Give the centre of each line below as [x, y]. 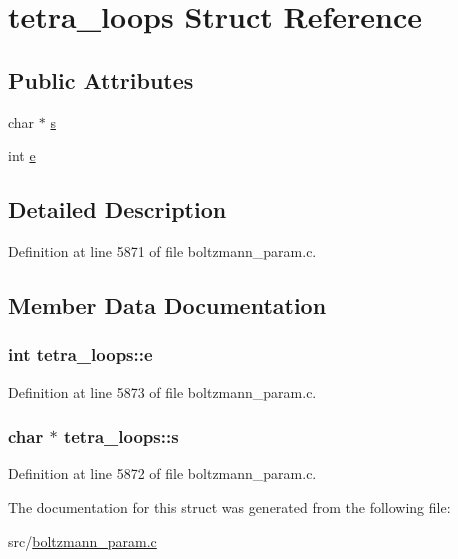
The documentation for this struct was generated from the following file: [229, 506]
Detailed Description [117, 209]
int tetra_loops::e [80, 354]
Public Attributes [101, 79]
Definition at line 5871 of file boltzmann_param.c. [162, 250]
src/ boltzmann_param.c [82, 540]
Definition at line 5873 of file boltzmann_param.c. [162, 391]
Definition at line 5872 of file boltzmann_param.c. [162, 473]
